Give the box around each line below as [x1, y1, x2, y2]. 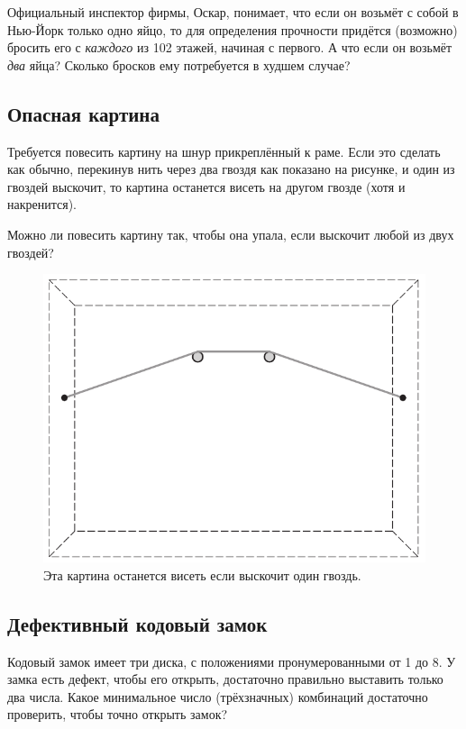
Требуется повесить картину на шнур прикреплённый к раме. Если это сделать [7, 141, 441, 160]
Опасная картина [7, 99, 160, 127]
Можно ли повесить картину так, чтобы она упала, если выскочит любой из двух [7, 224, 454, 243]
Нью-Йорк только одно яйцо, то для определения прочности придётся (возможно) [7, 20, 458, 39]
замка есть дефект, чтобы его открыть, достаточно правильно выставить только [7, 670, 443, 688]
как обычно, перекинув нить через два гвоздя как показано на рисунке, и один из [7, 159, 455, 178]
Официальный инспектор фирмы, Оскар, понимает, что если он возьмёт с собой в [7, 3, 459, 21]
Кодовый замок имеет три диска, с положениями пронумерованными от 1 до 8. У [7, 652, 456, 670]
